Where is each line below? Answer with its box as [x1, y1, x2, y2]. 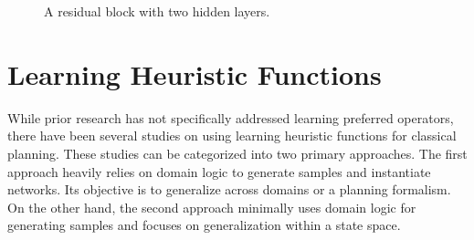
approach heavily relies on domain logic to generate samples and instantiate [7, 162, 431, 181]
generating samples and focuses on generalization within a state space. [7, 215, 401, 235]
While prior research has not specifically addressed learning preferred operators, [7, 108, 454, 127]
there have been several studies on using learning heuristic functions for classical [7, 126, 457, 145]
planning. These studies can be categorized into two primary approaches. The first [7, 143, 468, 162]
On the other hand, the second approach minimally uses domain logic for [7, 197, 416, 216]
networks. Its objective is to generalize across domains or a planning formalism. [7, 180, 451, 199]
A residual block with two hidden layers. [44, 2, 270, 20]
